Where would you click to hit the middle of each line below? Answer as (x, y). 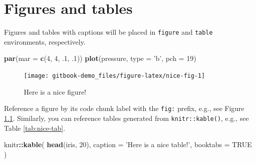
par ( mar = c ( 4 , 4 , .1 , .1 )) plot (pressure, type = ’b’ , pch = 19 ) (100, 58)
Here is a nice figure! (55, 91)
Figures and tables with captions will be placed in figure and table (108, 32)
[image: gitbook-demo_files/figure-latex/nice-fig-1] (115, 76)
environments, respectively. (45, 41)
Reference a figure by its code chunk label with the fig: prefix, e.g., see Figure (124, 108)
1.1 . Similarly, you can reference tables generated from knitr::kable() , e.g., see (127, 118)
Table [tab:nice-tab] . (35, 128)
